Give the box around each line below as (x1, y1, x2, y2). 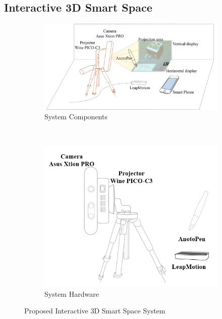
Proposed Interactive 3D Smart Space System (24, 305, 165, 316)
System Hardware (44, 288, 99, 299)
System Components (44, 111, 107, 122)
